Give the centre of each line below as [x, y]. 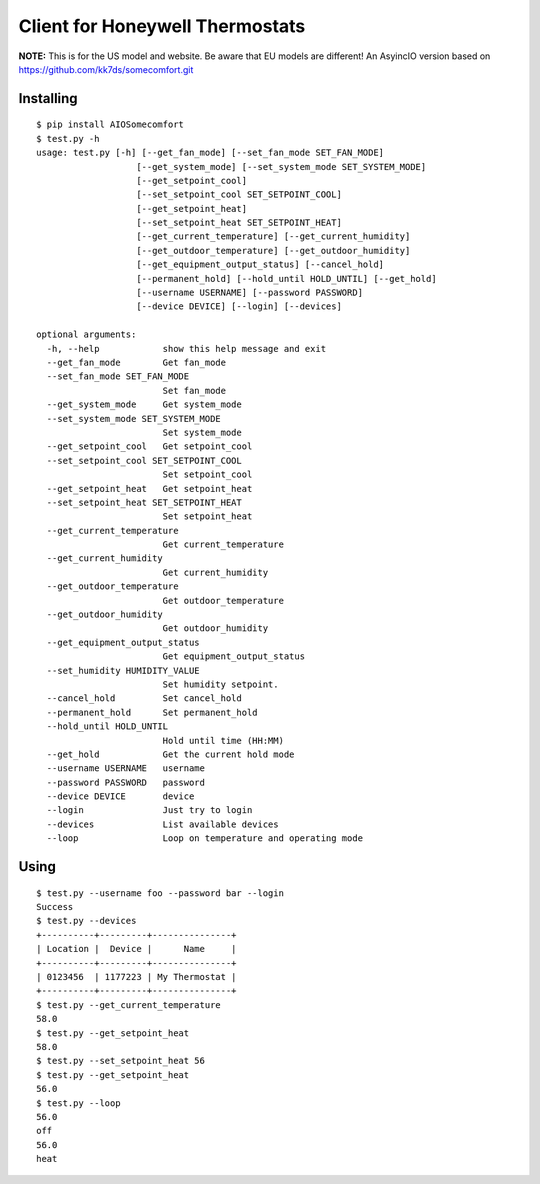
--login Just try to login [149, 810]
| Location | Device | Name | [136, 949]
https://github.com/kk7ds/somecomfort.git [106, 69]
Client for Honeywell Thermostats [162, 26]
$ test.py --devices [86, 921]
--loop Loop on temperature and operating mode [205, 838]
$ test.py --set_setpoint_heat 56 [120, 1061]
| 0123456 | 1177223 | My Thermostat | [136, 977]
